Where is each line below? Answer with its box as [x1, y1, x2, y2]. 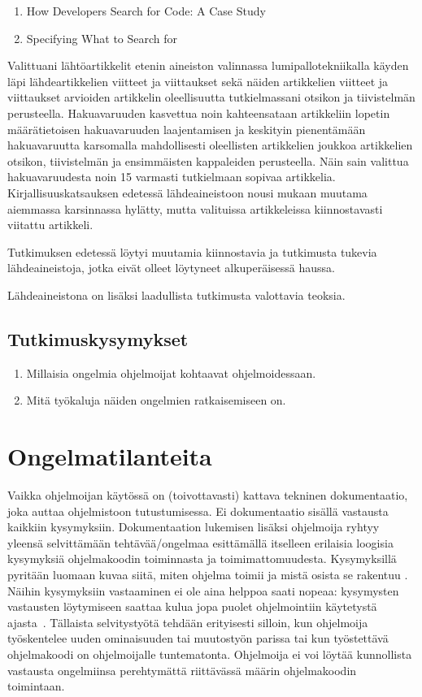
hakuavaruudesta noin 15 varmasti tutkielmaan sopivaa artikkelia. [7, 168, 336, 185]
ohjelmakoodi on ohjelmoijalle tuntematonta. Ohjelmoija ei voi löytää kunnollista [7, 645, 412, 662]
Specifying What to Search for [26, 29, 178, 46]
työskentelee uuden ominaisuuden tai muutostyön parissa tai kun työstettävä [7, 630, 389, 647]
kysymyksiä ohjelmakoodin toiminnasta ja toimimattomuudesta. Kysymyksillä [7, 550, 397, 567]
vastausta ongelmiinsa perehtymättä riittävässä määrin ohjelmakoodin [7, 661, 357, 678]
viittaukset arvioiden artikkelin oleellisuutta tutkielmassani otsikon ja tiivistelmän [7, 89, 415, 106]
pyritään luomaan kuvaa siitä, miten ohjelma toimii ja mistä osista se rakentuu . [7, 565, 408, 582]
